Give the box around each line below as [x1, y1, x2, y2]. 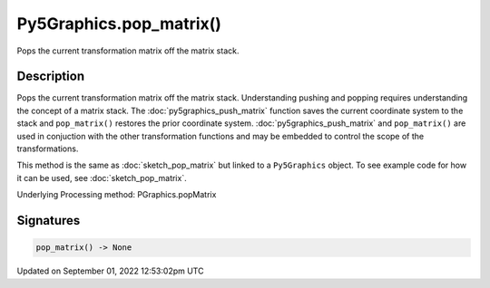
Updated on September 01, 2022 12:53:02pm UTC [16, 265, 204, 276]
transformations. [16, 143, 79, 154]
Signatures [16, 213, 81, 228]
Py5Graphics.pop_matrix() [16, 14, 222, 34]
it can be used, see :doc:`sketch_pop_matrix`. [16, 172, 187, 183]
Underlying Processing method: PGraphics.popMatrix [16, 189, 217, 200]
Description [16, 69, 85, 84]
